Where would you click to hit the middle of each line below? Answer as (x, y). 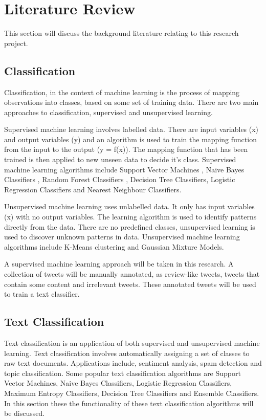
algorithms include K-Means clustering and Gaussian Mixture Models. (114, 246)
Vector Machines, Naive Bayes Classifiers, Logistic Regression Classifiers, (118, 383)
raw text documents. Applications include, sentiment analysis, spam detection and (133, 363)
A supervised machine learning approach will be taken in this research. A (119, 264)
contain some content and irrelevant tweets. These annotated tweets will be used (130, 284)
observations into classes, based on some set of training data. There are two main (131, 102)
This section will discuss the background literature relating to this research (121, 33)
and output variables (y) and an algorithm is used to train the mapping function (130, 139)
